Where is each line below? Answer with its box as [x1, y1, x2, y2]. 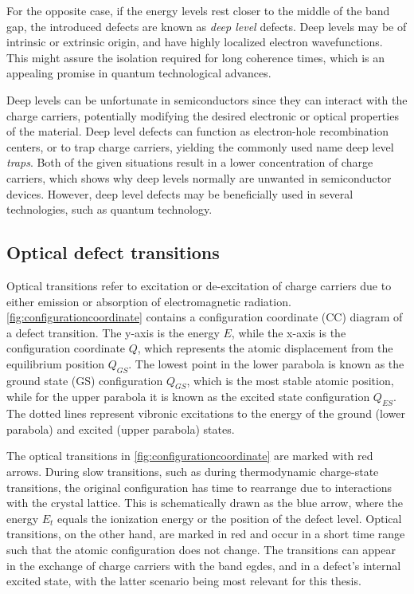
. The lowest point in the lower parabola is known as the [128, 355, 404, 372]
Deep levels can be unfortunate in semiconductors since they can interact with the [6, 91, 408, 108]
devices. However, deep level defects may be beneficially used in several [6, 185, 353, 202]
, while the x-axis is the [231, 324, 346, 340]
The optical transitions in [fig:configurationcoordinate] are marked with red [6, 447, 373, 464]
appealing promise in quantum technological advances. [6, 65, 271, 81]
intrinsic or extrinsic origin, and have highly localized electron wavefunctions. [6, 33, 383, 50]
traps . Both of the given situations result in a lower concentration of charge [6, 154, 373, 171]
